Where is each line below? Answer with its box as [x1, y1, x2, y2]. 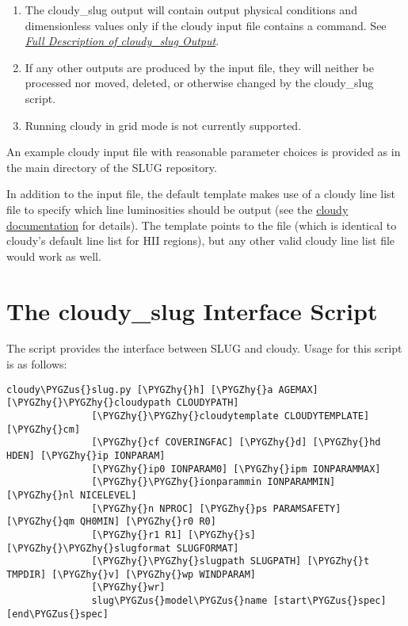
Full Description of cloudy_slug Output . [25, 32, 219, 49]
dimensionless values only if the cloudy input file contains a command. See [25, 17, 387, 33]
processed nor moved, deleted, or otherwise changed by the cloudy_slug [25, 74, 374, 91]
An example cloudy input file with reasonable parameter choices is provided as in [6, 143, 401, 160]
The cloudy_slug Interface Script [6, 294, 378, 326]
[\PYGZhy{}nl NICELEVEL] [6, 489, 137, 501]
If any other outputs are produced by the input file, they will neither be [25, 59, 374, 75]
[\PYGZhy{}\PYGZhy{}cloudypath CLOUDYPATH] [6, 397, 239, 409]
